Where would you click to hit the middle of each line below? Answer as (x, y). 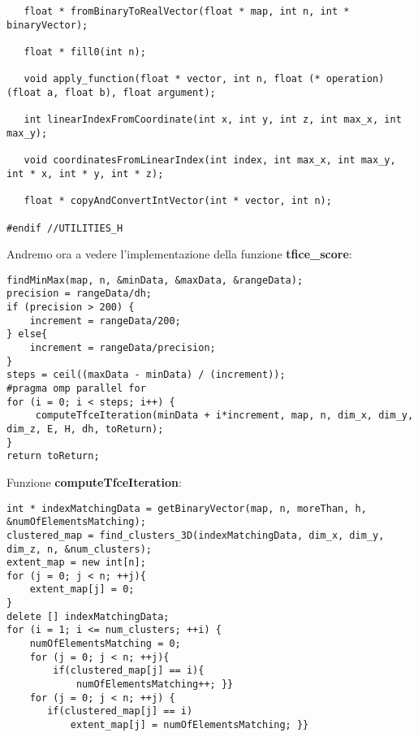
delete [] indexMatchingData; (88, 616)
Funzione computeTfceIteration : (94, 481)
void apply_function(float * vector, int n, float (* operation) (204, 79)
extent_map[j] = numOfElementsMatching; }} (190, 725)
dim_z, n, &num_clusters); (79, 549)
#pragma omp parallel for (76, 388)
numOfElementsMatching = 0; (105, 644)
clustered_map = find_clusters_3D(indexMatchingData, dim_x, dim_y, (196, 535)
